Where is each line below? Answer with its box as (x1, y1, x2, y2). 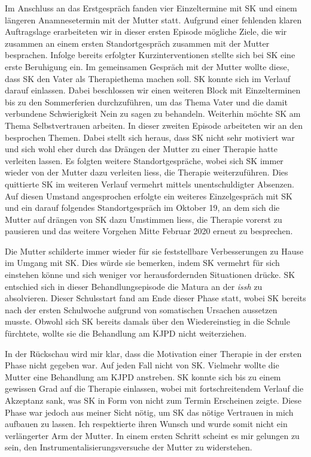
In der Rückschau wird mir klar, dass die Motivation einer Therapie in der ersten (5, 347, 302, 359)
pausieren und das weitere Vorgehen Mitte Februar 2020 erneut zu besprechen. (5, 225, 293, 237)
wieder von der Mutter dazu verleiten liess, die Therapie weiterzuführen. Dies (5, 166, 288, 178)
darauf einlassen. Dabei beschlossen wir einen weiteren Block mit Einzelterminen (5, 84, 301, 96)
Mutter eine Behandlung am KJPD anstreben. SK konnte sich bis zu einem (5, 370, 281, 383)
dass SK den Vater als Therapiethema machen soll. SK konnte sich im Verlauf (5, 72, 291, 84)
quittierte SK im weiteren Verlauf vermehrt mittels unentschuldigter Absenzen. (5, 177, 294, 190)
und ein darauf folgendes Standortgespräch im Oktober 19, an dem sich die (5, 201, 280, 214)
